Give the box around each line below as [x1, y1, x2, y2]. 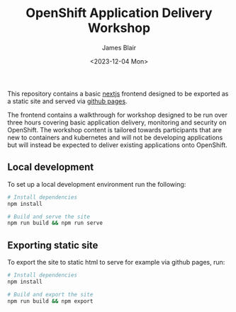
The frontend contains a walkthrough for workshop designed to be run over [7, 110, 228, 119]
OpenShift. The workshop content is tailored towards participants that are [7, 125, 222, 134]
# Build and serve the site [7, 213, 91, 220]
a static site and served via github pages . [7, 97, 128, 105]
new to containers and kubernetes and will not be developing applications [7, 133, 223, 141]
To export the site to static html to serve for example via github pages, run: [7, 258, 225, 267]
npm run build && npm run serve [7, 219, 103, 227]
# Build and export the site [7, 291, 94, 298]
